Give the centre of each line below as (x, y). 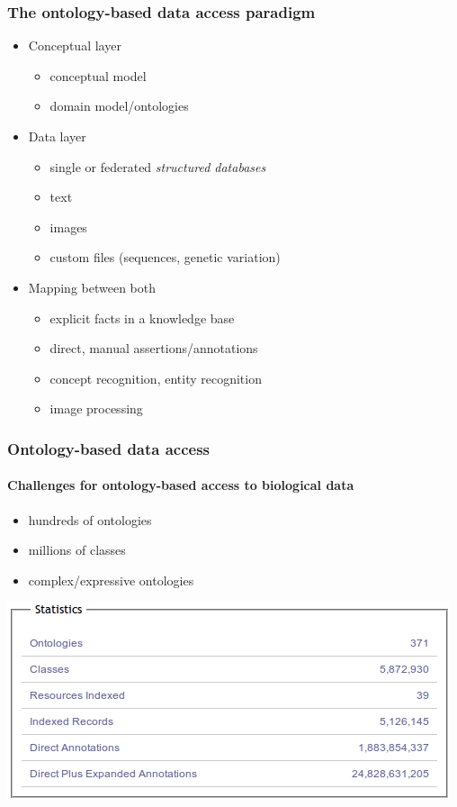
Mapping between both (92, 287)
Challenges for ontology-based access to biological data (181, 485)
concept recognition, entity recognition (156, 378)
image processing (96, 408)
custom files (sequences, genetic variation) (165, 257)
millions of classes (77, 550)
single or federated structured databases (158, 166)
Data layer (57, 136)
